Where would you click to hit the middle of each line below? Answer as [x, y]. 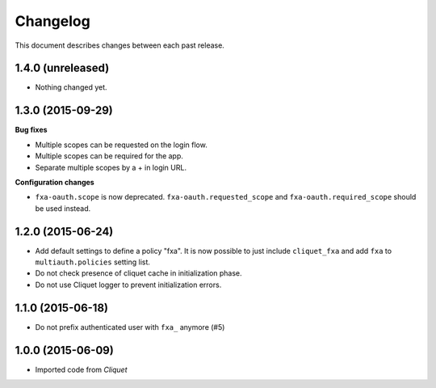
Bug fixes [31, 130]
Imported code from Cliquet [82, 369]
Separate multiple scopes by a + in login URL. [111, 167]
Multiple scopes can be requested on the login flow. [121, 145]
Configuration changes [55, 182]
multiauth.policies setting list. [93, 262]
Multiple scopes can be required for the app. [109, 156]
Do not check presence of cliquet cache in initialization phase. [138, 273]
